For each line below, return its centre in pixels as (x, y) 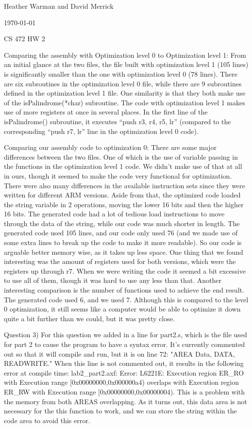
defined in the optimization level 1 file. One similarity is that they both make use (125, 93)
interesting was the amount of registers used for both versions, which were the (120, 261)
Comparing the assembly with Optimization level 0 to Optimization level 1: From (125, 55)
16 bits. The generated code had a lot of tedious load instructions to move (114, 214)
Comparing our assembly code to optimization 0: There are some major (110, 147)
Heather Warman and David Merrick (59, 6)
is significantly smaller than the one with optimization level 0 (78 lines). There (121, 74)
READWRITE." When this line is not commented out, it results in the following (124, 363)
